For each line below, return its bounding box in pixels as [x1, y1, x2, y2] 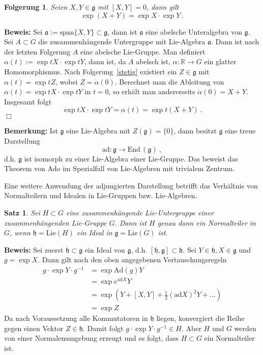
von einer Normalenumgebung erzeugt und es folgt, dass [4, 333, 179, 343]
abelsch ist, [136, 56, 171, 67]
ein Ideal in [76, 227, 112, 238]
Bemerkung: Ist [4, 125, 58, 136]
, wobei [55, 76, 78, 87]
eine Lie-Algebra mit [66, 125, 131, 136]
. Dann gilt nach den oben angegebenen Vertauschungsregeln [38, 254, 227, 265]
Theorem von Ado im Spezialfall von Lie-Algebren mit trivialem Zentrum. [4, 163, 235, 174]
